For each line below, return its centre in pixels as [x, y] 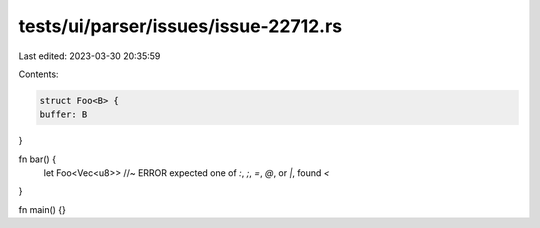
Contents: [38, 74]
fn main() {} [42, 209]
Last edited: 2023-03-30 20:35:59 [89, 56]
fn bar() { [37, 159]
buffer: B [63, 114]
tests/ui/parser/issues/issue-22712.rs [180, 26]
